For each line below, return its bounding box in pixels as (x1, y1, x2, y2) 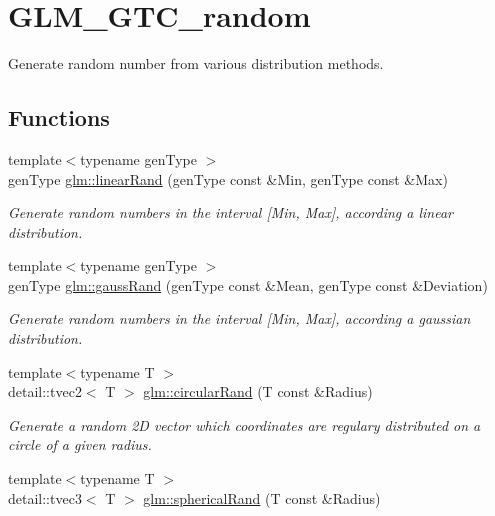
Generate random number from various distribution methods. (8, 53, 384, 74)
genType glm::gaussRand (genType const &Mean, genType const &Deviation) (8, 274, 488, 295)
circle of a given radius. (8, 434, 152, 455)
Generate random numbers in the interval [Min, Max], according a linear (8, 202, 454, 223)
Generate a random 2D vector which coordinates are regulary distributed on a (8, 414, 481, 435)
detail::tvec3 (8, 487, 82, 508)
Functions (8, 102, 110, 133)
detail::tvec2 (8, 381, 82, 402)
